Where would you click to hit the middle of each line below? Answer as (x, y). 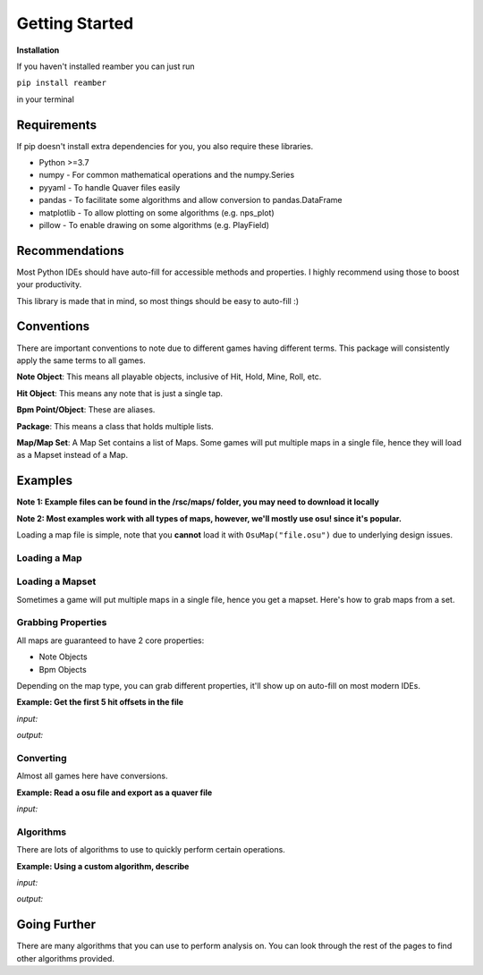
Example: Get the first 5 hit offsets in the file (100, 702)
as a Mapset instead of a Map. (72, 455)
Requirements (57, 125)
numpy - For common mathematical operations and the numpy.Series (167, 175)
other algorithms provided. (66, 958)
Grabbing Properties (62, 623)
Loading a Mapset (56, 581)
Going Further (56, 924)
